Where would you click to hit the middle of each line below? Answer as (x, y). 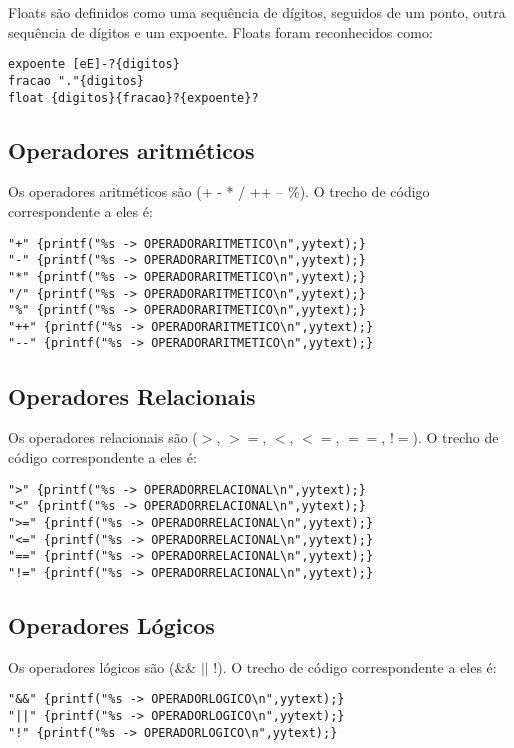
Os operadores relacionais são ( (103, 437)
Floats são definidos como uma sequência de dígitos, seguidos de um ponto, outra (257, 12)
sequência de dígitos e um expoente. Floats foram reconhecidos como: (220, 31)
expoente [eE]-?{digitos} (94, 64)
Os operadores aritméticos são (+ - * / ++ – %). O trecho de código (219, 191)
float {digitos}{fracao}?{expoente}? (133, 97)
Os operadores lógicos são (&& (102, 666)
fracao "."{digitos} (76, 80)
